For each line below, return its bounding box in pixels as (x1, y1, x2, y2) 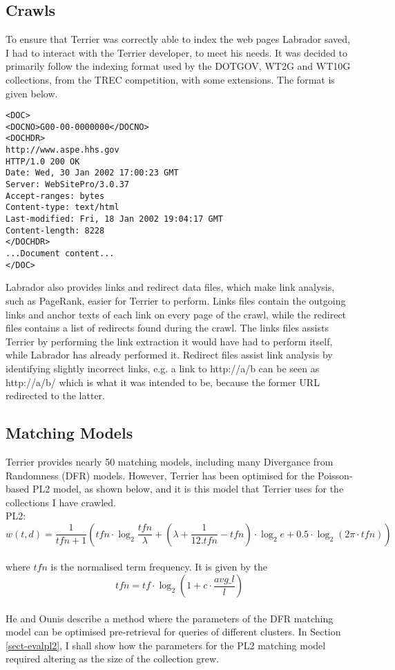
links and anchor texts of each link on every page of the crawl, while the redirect (6, 307, 347, 321)
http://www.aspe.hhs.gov (6, 145, 119, 155)
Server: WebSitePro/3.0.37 (6, 180, 129, 190)
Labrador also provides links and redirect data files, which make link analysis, (6, 280, 335, 294)
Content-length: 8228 (6, 225, 105, 236)
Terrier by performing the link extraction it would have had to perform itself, (6, 334, 333, 348)
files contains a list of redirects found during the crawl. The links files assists (6, 320, 329, 335)
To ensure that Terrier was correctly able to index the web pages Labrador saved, (6, 32, 350, 46)
